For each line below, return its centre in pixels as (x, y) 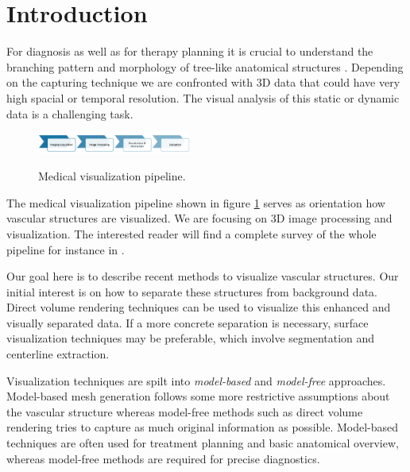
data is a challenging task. (70, 113)
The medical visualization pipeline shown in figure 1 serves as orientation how (196, 202)
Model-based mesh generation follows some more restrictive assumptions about (198, 396)
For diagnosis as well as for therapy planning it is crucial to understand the (190, 51)
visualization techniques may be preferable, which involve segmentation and (191, 338)
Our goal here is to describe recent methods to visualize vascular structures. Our (203, 276)
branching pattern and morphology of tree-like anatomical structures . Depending (205, 66)
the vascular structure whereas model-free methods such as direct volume (185, 411)
